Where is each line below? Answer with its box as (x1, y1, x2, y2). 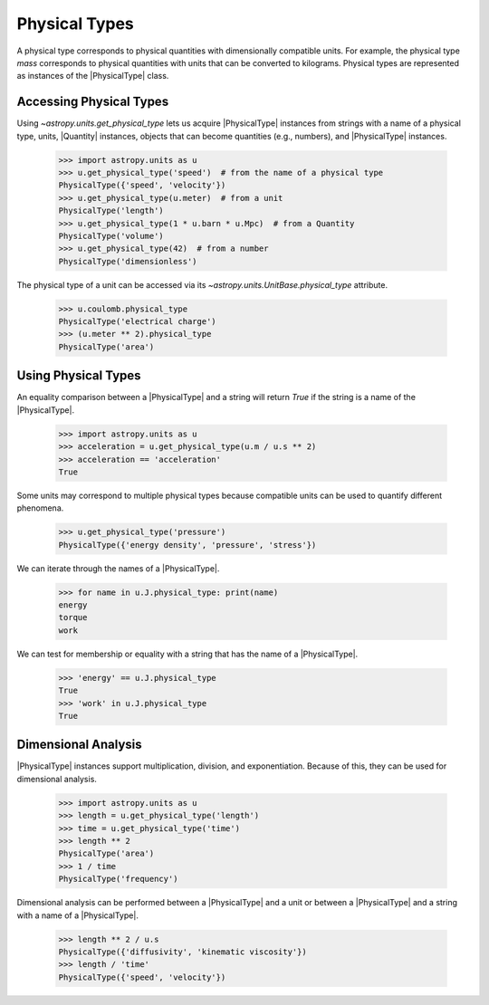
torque (58, 612, 88, 623)
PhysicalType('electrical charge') (58, 317, 216, 327)
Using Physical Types (16, 368, 141, 384)
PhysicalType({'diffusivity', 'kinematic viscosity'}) (58, 946, 307, 957)
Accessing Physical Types (16, 94, 169, 110)
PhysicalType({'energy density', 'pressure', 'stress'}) (58, 540, 317, 550)
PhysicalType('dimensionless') (58, 256, 198, 266)
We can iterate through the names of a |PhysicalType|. (16, 562, 220, 574)
